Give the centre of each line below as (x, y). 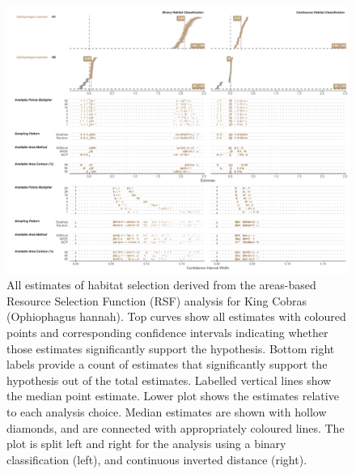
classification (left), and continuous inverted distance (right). (157, 459)
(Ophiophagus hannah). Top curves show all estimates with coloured (176, 316)
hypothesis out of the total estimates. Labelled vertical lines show (169, 380)
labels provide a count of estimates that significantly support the (167, 364)
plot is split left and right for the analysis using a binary (146, 444)
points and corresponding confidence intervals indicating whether (167, 332)
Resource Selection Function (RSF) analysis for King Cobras (157, 300)
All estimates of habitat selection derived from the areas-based (161, 285)
